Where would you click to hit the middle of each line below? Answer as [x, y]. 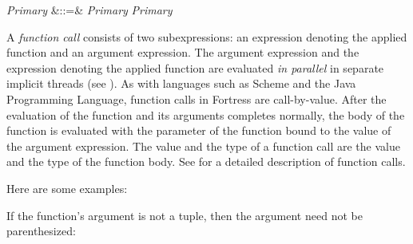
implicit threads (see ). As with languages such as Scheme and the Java [181, 83]
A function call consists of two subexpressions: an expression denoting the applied [207, 36]
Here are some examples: [67, 188]
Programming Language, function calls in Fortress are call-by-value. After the [197, 98]
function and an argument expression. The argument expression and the [183, 52]
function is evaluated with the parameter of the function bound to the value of [199, 130]
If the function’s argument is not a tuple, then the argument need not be [185, 215]
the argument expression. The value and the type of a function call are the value [203, 146]
